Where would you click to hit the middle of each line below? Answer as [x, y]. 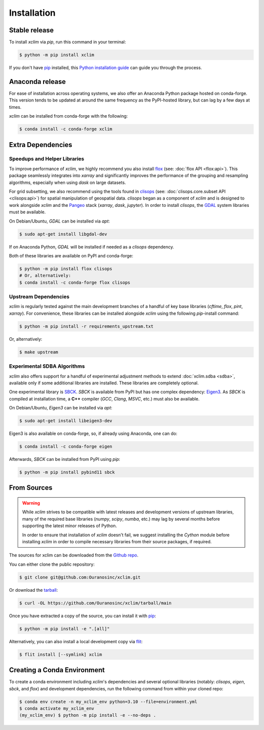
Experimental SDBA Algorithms [47, 366]
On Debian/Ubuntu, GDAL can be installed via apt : [59, 221]
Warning [31, 503]
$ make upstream [39, 352]
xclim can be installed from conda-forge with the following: [68, 116]
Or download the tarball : [33, 590]
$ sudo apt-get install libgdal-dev [63, 234]
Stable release [31, 30]
